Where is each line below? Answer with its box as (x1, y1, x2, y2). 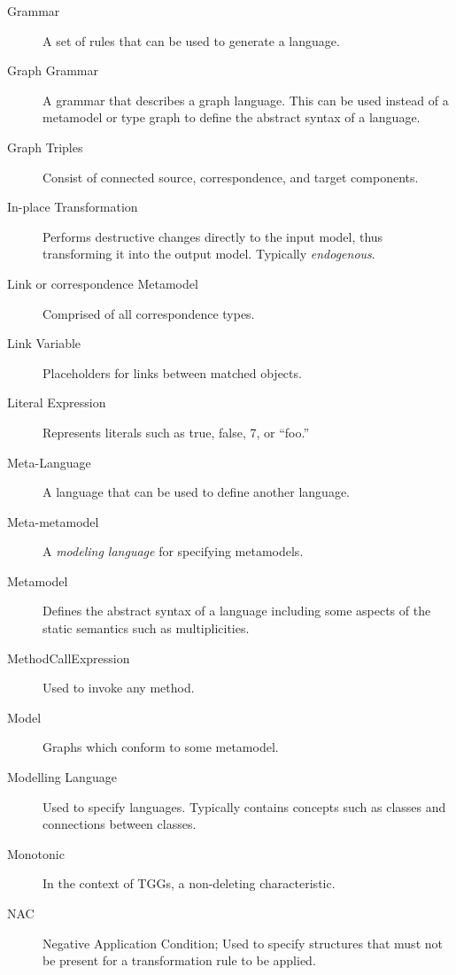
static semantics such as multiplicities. (43, 619, 250, 638)
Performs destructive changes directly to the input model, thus (43, 227, 383, 245)
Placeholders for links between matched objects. (43, 363, 302, 382)
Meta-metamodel (7, 512, 99, 530)
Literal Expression (7, 393, 106, 412)
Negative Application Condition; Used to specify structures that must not (43, 933, 443, 952)
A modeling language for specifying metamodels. (43, 542, 304, 561)
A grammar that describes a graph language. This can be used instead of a (43, 90, 449, 109)
